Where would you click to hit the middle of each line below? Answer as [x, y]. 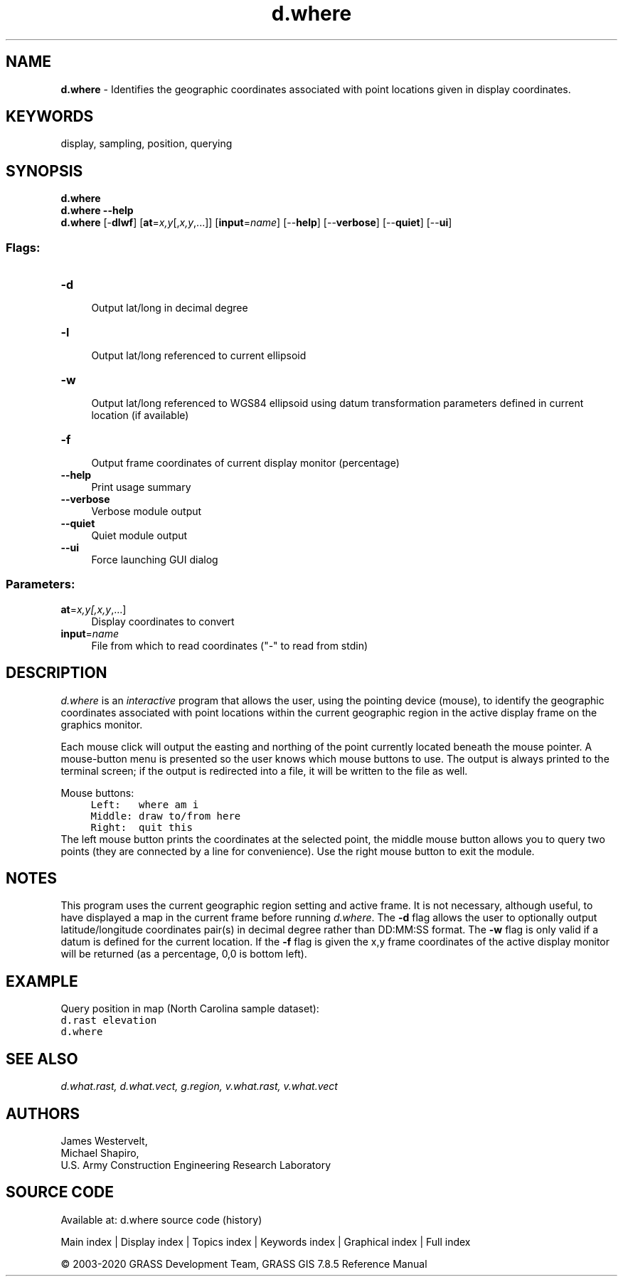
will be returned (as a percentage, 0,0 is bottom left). [184, 954]
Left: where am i [145, 804]
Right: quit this [142, 827]
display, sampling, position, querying [147, 144]
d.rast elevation [109, 1021]
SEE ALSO [42, 1059]
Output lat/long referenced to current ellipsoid [199, 356]
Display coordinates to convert [163, 621]
